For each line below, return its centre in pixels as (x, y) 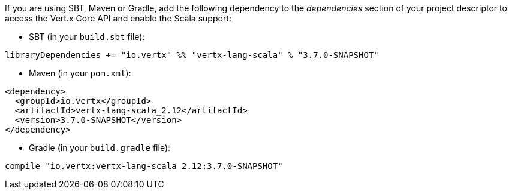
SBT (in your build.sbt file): (87, 37)
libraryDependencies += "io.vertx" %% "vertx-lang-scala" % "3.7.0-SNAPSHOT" (192, 55)
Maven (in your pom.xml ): (80, 73)
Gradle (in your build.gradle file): (100, 148)
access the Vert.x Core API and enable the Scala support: (118, 18)
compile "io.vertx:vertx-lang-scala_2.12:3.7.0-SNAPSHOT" (144, 166)
